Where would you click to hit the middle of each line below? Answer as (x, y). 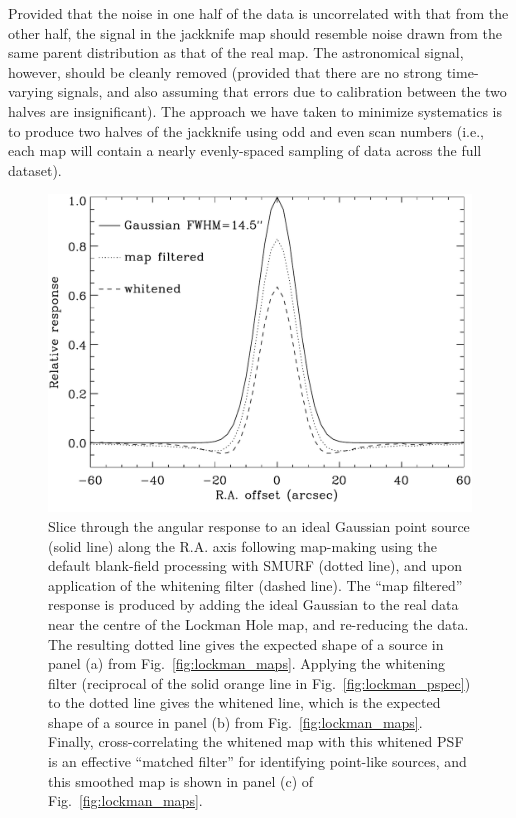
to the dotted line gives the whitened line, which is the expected (244, 702)
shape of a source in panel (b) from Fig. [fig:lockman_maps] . (235, 721)
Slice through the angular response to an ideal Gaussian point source (259, 525)
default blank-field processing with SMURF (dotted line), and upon (255, 565)
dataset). (35, 169)
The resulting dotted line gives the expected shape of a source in (246, 643)
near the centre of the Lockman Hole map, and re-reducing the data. (258, 623)
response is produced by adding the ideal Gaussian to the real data (253, 604)
